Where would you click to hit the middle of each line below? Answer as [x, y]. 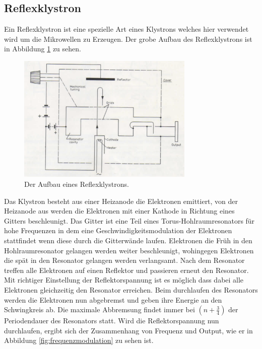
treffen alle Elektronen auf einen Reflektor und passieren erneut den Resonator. [126, 270]
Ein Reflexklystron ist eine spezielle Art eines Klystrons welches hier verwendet [126, 29]
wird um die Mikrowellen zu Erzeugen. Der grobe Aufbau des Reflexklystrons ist [128, 39]
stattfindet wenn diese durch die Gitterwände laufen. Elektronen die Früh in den [128, 240]
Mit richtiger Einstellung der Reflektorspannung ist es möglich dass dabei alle [124, 280]
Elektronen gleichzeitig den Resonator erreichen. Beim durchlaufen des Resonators [131, 289]
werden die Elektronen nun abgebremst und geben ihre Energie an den [113, 299]
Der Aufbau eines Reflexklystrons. [77, 184]
